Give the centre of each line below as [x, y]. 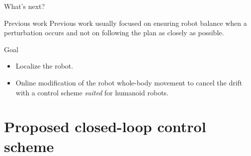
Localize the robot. [44, 66]
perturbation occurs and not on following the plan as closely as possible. [114, 33]
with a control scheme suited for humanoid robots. [92, 92]
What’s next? [25, 6]
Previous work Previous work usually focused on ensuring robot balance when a [125, 23]
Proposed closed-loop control [105, 126]
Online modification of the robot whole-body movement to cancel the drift [129, 82]
